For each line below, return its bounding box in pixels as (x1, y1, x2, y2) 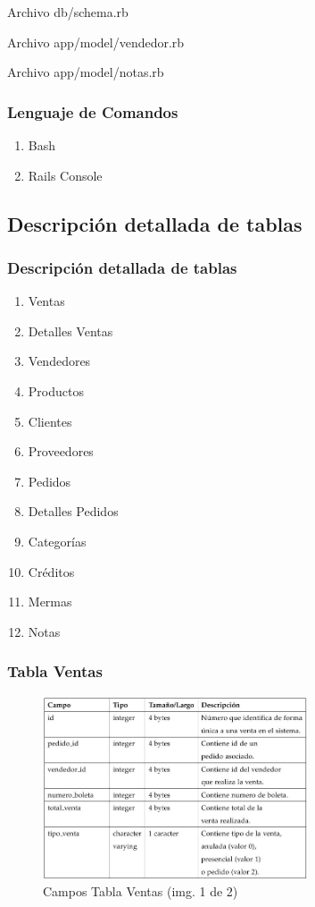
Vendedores (28, 352, 91, 370)
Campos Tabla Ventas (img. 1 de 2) (43, 882, 238, 901)
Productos (28, 381, 84, 400)
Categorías (28, 531, 87, 550)
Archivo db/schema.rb (7, 3, 128, 21)
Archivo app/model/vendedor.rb (7, 32, 185, 51)
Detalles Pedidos (28, 502, 119, 521)
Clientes (28, 411, 72, 430)
